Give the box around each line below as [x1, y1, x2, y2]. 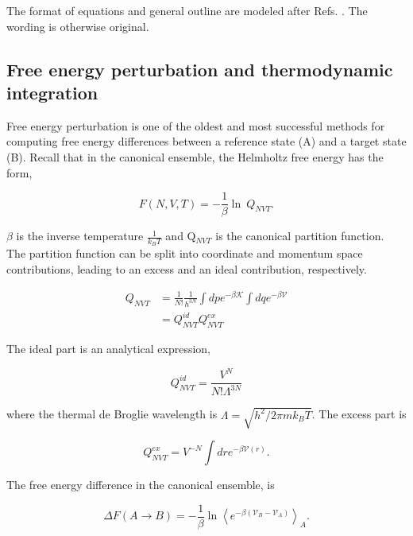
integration [6, 80, 98, 104]
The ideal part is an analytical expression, [6, 340, 210, 356]
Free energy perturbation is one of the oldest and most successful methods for [6, 117, 385, 134]
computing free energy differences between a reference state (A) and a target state [6, 133, 407, 150]
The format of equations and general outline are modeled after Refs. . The [6, 2, 368, 18]
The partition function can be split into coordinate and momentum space [6, 245, 363, 262]
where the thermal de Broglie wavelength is [6, 406, 218, 422]
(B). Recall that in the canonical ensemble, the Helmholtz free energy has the [6, 148, 384, 165]
